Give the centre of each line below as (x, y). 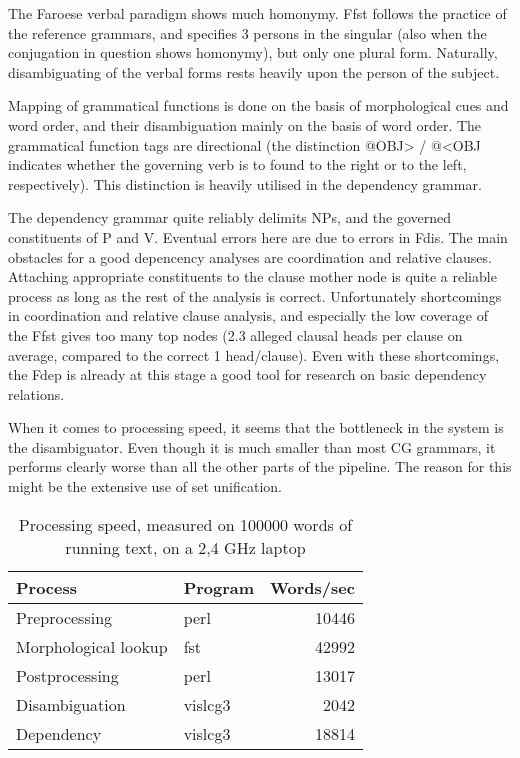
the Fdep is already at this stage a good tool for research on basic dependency (247, 374)
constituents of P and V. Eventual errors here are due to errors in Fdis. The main (258, 236)
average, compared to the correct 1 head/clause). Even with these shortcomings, (254, 354)
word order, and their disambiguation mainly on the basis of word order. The (245, 124)
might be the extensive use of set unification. (145, 486)
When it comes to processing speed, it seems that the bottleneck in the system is (256, 427)
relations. (36, 393)
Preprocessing (64, 617)
